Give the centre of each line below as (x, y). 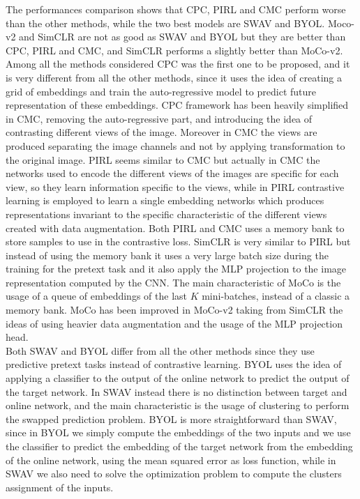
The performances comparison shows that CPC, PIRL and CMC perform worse (176, 9)
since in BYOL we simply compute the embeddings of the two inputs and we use (178, 432)
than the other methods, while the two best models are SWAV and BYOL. (165, 23)
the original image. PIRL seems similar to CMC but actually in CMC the (163, 159)
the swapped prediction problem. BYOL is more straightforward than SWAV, (171, 419)
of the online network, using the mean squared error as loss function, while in (171, 460)
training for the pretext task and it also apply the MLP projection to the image (176, 269)
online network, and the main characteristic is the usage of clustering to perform (178, 405)
